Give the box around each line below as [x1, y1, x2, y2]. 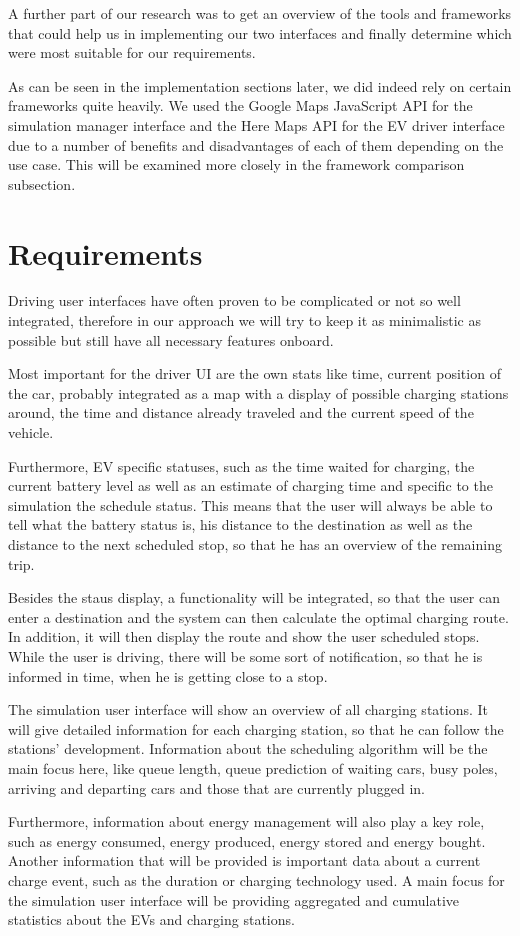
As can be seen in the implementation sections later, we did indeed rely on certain [8, 75, 512, 96]
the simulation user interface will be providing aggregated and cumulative [8, 889, 460, 910]
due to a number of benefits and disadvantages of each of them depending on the [8, 134, 504, 155]
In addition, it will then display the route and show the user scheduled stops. [8, 626, 480, 647]
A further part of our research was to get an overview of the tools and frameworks [8, 3, 512, 23]
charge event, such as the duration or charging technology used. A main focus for [8, 869, 505, 890]
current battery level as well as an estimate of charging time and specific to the [8, 475, 493, 496]
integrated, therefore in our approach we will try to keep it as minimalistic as [8, 310, 481, 331]
